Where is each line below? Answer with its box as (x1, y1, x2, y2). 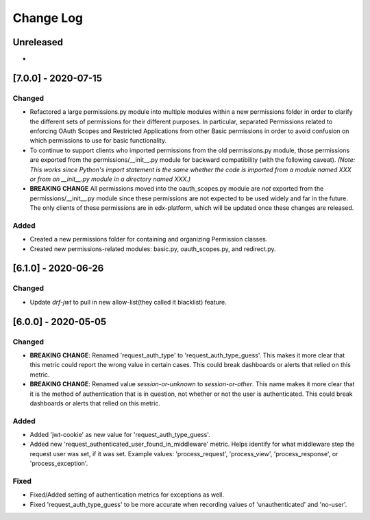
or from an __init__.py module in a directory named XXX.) (29, 175, 191, 183)
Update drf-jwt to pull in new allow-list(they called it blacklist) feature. (29, 298, 227, 306)
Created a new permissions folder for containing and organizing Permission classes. (29, 235, 268, 244)
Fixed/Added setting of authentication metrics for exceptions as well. (29, 491, 225, 499)
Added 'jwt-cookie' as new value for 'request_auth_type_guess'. (29, 431, 210, 439)
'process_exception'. (29, 460, 88, 468)
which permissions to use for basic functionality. (29, 137, 167, 145)
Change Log (12, 10, 84, 25)
